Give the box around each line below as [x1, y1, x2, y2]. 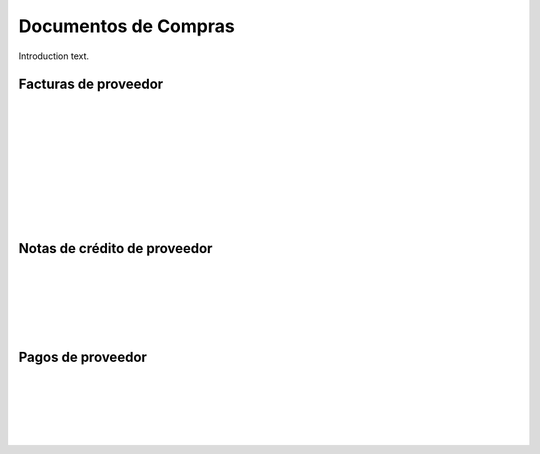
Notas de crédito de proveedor [18, 240, 213, 257]
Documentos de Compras [18, 15, 235, 37]
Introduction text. [18, 50, 90, 62]
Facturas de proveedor [18, 76, 164, 93]
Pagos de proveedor [18, 348, 147, 365]
